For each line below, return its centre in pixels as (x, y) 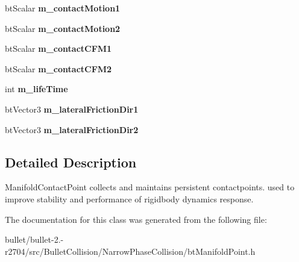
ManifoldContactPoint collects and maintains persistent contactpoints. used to (150, 187)
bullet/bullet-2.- (34, 239)
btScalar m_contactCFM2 (58, 68)
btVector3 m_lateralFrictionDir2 (72, 129)
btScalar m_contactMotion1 (63, 8)
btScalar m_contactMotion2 (63, 28)
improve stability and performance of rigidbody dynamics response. (129, 198)
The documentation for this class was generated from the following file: (136, 219)
